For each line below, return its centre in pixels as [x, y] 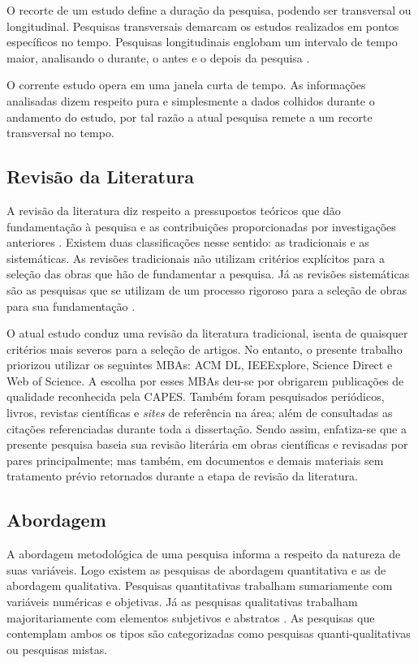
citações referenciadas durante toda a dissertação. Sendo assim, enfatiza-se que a [207, 428]
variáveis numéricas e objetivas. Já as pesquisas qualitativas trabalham [182, 602]
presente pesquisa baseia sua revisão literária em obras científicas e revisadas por [207, 444]
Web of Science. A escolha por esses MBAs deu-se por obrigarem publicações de [205, 380]
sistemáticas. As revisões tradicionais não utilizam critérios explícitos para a [196, 258]
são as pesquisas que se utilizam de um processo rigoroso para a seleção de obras [207, 289]
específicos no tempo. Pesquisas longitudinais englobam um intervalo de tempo [202, 42]
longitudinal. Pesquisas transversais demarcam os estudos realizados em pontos [203, 26]
